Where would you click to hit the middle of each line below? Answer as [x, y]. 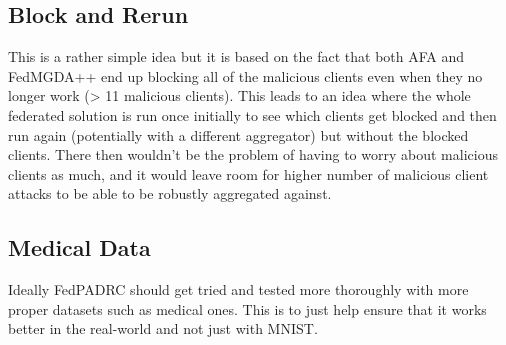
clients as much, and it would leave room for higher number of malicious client [248, 173]
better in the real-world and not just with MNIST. [163, 328]
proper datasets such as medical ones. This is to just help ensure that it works [247, 308]
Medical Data [79, 247]
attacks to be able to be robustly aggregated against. [170, 193]
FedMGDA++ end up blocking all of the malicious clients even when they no [245, 75]
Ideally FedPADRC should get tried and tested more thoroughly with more [238, 289]
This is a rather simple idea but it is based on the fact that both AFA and [236, 56]
